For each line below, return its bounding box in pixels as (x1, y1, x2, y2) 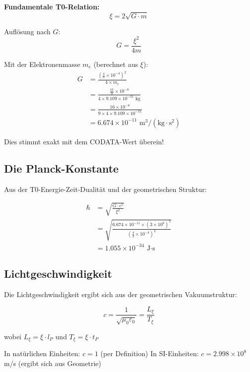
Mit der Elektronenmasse (4, 59, 80, 69)
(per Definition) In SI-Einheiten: (100, 348, 199, 359)
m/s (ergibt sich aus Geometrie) (4, 358, 101, 368)
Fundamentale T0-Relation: (4, 1, 100, 11)
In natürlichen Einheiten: (4, 348, 80, 359)
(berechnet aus (93, 59, 138, 69)
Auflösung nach (4, 26, 51, 36)
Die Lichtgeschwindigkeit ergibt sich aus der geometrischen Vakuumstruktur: (4, 289, 237, 300)
